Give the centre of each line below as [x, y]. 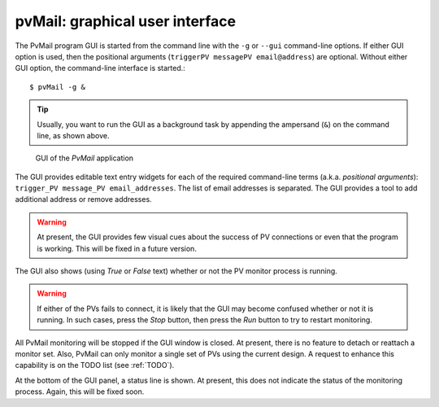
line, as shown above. [73, 135]
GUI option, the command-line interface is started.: [100, 68]
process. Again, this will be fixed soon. [80, 392]
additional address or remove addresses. [83, 199]
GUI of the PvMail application [85, 158]
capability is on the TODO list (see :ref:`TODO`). [95, 365]
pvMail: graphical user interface [125, 21]
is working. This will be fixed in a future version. [117, 248]
